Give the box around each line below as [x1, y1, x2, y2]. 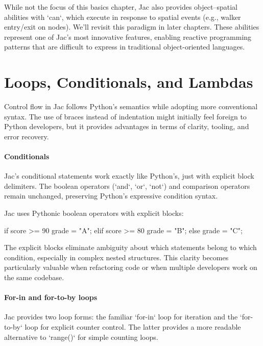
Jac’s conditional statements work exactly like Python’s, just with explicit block [4, 170, 254, 181]
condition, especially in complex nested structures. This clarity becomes [4, 252, 229, 262]
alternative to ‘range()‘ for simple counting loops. [4, 331, 158, 342]
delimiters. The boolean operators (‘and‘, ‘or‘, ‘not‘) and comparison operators [4, 180, 250, 191]
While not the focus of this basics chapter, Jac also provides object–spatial [4, 2, 237, 12]
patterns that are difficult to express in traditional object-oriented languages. [4, 41, 245, 52]
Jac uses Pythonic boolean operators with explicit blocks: [4, 208, 184, 218]
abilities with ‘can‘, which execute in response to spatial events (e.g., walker [4, 11, 241, 22]
